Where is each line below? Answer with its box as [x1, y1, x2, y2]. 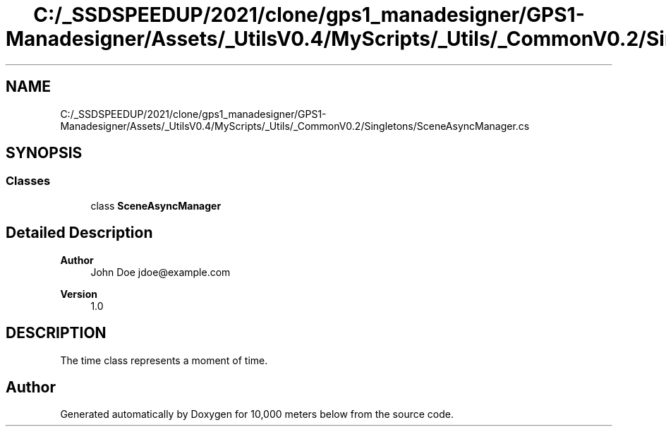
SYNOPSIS [6, 144, 83, 162]
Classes [6, 174, 51, 188]
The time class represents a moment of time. [60, 354, 268, 366]
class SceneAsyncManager [90, 199, 222, 212]
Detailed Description [6, 224, 153, 242]
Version [60, 287, 97, 300]
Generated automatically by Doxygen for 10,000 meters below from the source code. [60, 408, 454, 421]
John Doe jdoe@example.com [90, 265, 231, 278]
